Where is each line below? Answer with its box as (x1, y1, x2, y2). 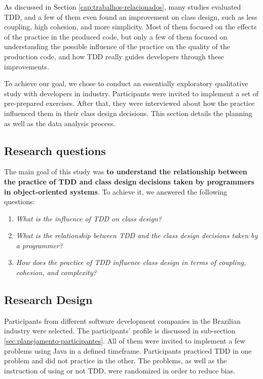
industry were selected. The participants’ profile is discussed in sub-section (4, 325, 236, 336)
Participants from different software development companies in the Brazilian (4, 315, 241, 326)
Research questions (4, 142, 106, 158)
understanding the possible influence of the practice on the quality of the (4, 41, 231, 52)
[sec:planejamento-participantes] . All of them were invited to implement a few (4, 335, 245, 346)
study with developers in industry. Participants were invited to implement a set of (4, 88, 259, 98)
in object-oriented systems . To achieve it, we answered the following (4, 186, 228, 197)
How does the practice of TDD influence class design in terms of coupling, (16, 257, 246, 268)
